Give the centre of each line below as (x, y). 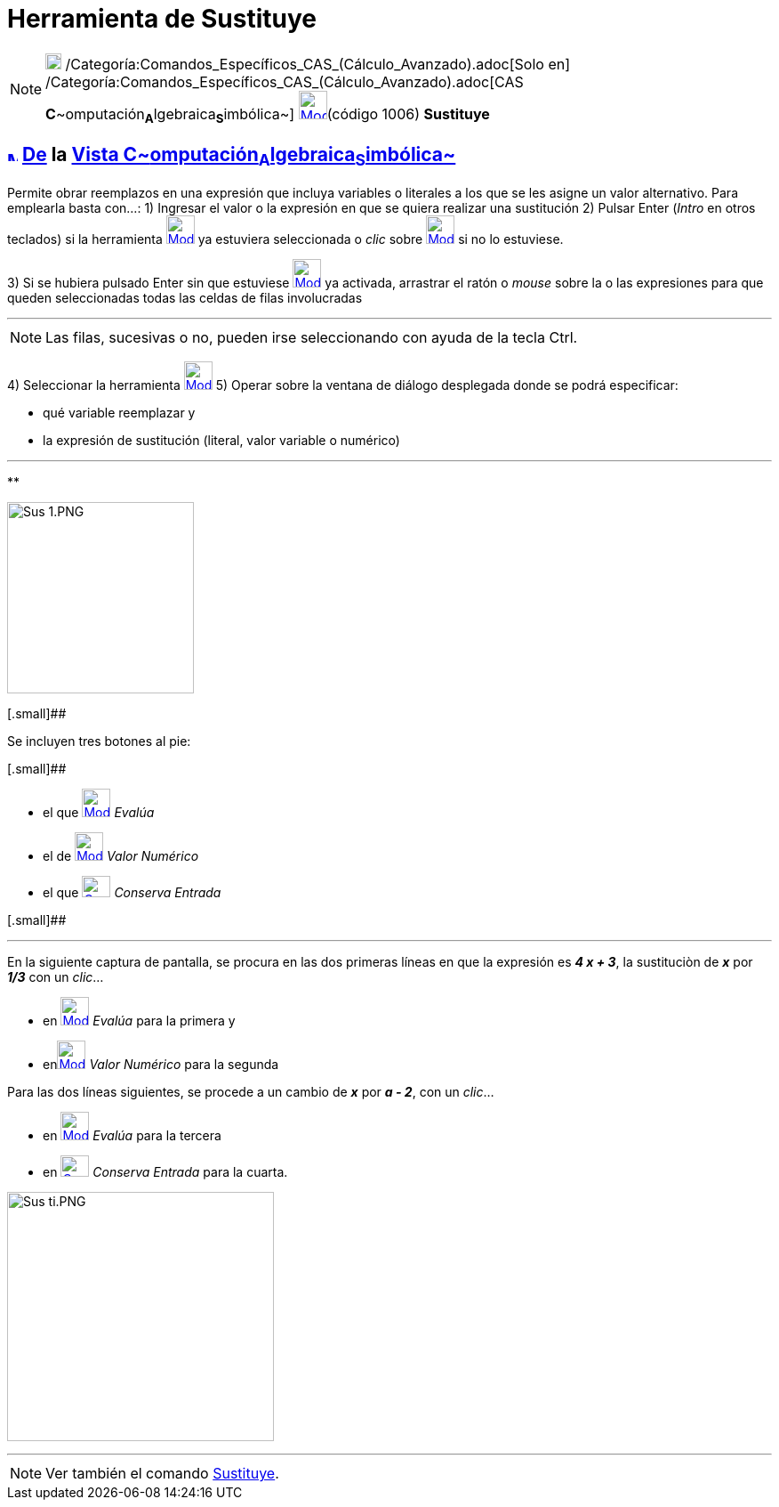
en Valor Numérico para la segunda (161, 1064)
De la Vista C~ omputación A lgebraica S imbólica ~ (239, 157)
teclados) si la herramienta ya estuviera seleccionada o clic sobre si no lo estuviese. (285, 239)
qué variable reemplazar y (119, 412)
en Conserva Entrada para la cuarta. (165, 1171)
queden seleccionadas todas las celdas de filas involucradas (185, 297)
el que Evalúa (99, 812)
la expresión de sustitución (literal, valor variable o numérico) (221, 440)
